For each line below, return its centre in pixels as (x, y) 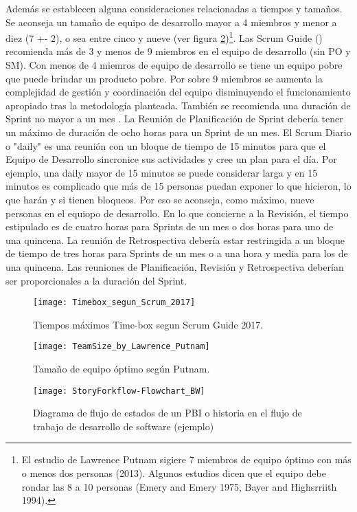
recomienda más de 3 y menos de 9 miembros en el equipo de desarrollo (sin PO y (178, 51)
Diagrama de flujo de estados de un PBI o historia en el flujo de (168, 413)
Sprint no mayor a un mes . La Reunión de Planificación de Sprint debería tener (174, 119)
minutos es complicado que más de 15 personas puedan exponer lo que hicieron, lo (178, 186)
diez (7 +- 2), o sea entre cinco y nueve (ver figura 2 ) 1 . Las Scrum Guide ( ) (164, 37)
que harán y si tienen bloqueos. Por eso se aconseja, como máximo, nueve (160, 199)
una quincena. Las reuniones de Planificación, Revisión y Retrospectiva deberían (175, 266)
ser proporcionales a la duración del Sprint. (96, 280)
